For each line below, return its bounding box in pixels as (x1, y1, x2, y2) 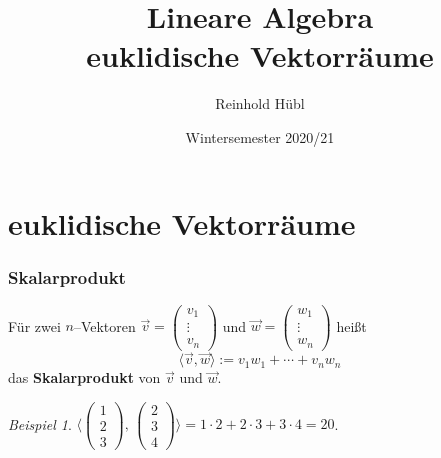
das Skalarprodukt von (8, 367, 161, 388)
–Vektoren (73, 315, 136, 336)
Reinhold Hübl (215, 93, 305, 114)
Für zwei (8, 315, 61, 336)
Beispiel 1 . (8, 413, 72, 434)
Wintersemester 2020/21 (185, 126, 335, 147)
